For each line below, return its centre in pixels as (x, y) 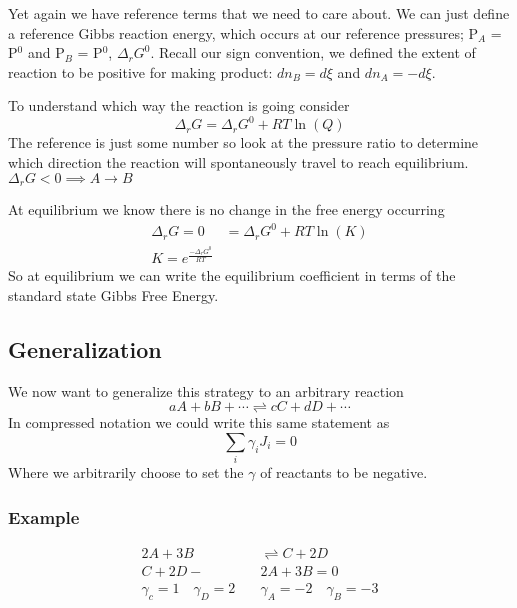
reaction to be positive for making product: (140, 71)
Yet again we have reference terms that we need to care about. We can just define (259, 13)
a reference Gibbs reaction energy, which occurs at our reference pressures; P (243, 32)
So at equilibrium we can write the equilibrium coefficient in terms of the (232, 275)
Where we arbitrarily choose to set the (126, 472)
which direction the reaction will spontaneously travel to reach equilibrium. (238, 162)
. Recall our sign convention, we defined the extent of (313, 52)
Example (44, 516)
